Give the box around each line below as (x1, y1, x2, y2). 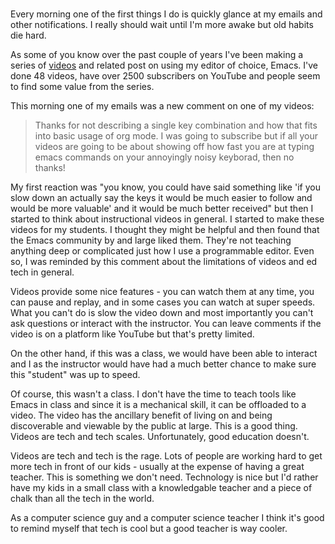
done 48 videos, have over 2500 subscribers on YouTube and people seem (10, 70, 321, 82)
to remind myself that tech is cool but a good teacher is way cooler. (10, 523, 288, 535)
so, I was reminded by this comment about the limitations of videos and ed (10, 256, 318, 268)
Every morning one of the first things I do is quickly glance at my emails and (10, 8, 323, 20)
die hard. (10, 29, 47, 42)
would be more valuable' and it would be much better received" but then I (10, 203, 314, 215)
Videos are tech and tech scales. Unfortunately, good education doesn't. (10, 431, 310, 443)
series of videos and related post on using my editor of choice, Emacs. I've (10, 59, 318, 72)
